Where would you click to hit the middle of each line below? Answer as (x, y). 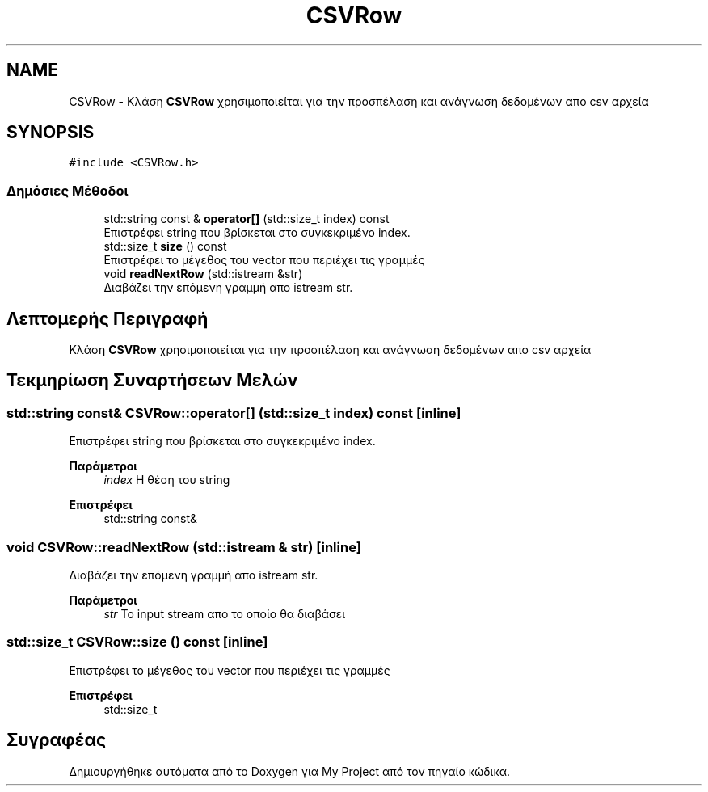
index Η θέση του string (167, 480)
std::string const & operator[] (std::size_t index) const (247, 219)
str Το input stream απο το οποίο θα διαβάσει (225, 614)
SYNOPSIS (51, 133)
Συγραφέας (57, 740)
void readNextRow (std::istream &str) (203, 274)
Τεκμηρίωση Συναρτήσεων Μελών (152, 381)
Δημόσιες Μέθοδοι (67, 190)
